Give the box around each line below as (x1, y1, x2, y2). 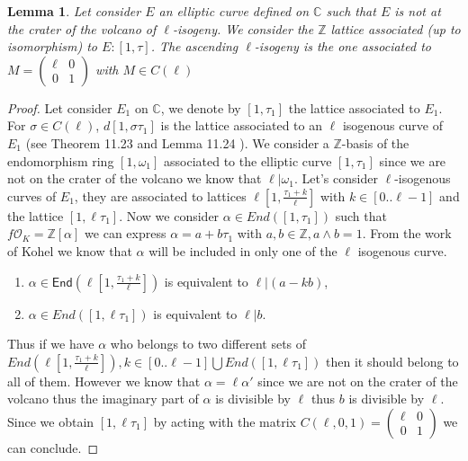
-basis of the (341, 133, 409, 152)
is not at (394, 2, 441, 20)
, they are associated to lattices (74, 186, 247, 205)
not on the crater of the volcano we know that (7, 169, 262, 188)
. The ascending (150, 37, 238, 56)
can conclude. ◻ (7, 438, 99, 457)
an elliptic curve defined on (158, 2, 310, 20)
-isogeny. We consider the (172, 19, 314, 38)
